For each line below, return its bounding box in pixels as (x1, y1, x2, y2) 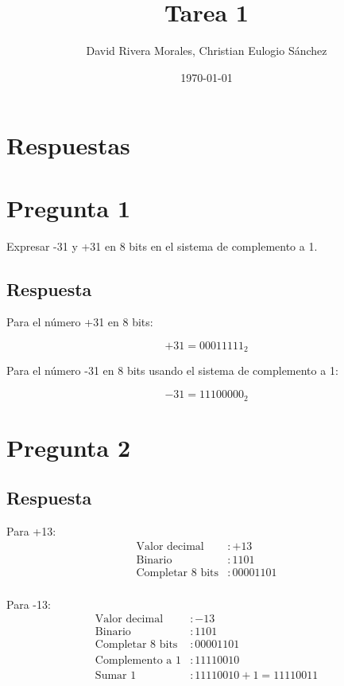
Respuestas (6, 129, 130, 162)
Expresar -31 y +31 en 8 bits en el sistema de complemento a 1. (6, 237, 318, 254)
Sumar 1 (95, 669, 137, 681)
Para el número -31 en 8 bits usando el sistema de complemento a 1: (6, 362, 338, 379)
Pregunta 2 (6, 431, 131, 463)
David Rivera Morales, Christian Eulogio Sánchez (86, 42, 327, 59)
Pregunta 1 (6, 191, 131, 224)
